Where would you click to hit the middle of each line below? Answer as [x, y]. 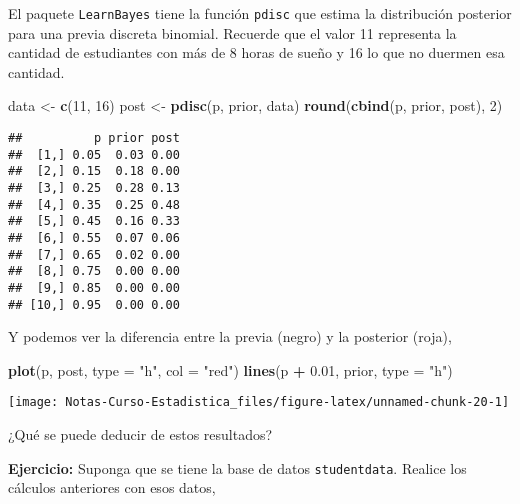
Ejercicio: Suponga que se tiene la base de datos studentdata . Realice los [237, 467]
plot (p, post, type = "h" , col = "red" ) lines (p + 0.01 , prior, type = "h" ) [230, 369]
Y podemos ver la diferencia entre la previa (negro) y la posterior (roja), [230, 336]
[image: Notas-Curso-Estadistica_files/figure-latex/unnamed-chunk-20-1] [259, 402]
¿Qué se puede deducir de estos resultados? [140, 434]
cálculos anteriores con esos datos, [112, 487]
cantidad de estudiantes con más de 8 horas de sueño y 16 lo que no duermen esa [256, 52]
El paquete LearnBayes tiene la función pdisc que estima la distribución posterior [260, 13]
